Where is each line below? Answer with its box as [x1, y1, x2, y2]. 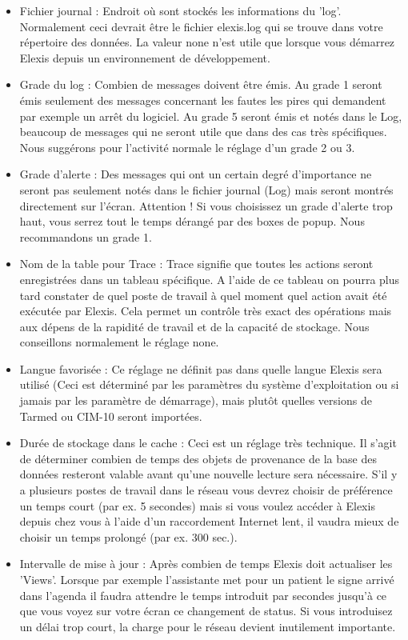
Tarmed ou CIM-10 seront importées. [19, 407, 202, 424]
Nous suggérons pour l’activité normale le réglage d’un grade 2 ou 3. [19, 138, 355, 155]
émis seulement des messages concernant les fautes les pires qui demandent [19, 91, 386, 108]
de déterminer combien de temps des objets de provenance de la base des [19, 450, 377, 466]
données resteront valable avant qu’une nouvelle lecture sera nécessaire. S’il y [19, 466, 398, 482]
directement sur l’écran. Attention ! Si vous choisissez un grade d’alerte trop [19, 197, 393, 214]
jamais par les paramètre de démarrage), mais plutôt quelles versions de [19, 392, 372, 409]
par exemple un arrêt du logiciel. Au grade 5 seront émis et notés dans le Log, [19, 107, 402, 124]
